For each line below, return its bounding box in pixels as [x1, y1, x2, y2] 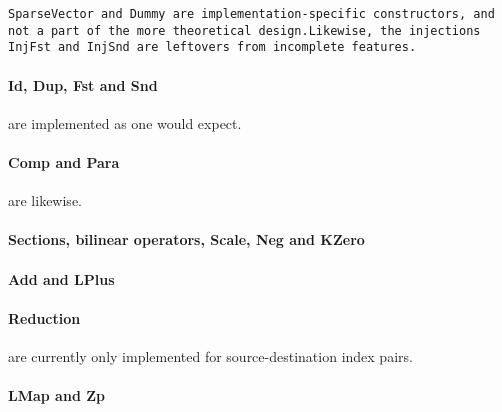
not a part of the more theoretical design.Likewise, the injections [8, 23, 481, 38]
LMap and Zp [8, 385, 105, 406]
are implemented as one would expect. [8, 112, 242, 133]
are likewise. [8, 190, 82, 211]
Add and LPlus [8, 268, 115, 289]
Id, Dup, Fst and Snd [8, 74, 158, 95]
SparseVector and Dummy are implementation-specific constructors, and [8, 7, 495, 21]
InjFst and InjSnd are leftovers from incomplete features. [8, 40, 417, 55]
